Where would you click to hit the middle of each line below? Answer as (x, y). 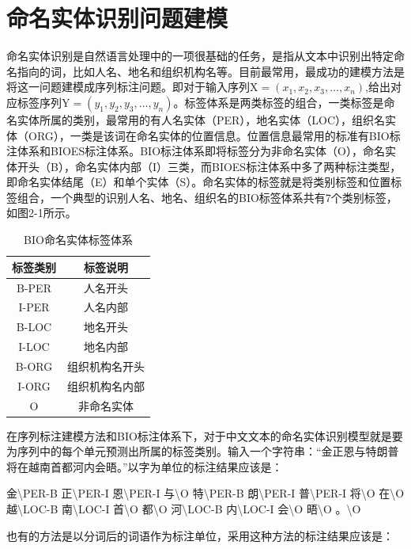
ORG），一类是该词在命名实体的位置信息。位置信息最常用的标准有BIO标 (214, 135)
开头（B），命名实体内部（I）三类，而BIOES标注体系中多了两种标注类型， (209, 166)
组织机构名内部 (106, 385)
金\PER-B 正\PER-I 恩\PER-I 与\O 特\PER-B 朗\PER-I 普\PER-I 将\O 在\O (205, 493)
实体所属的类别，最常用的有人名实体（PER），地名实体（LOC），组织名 (201, 119)
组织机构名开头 (106, 366)
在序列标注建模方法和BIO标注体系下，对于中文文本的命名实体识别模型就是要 (205, 435)
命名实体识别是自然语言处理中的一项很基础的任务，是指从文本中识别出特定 (200, 56)
